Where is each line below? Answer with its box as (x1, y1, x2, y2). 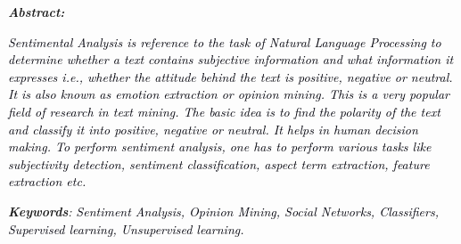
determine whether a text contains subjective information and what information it (8, 50, 454, 69)
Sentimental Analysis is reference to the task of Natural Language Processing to (8, 32, 441, 51)
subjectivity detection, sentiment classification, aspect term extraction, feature (8, 154, 430, 173)
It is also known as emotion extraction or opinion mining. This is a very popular (8, 85, 449, 103)
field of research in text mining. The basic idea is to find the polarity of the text (8, 102, 440, 120)
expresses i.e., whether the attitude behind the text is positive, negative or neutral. (8, 67, 453, 85)
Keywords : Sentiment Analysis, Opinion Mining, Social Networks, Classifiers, (8, 201, 439, 220)
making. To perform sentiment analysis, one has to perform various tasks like (8, 137, 432, 156)
